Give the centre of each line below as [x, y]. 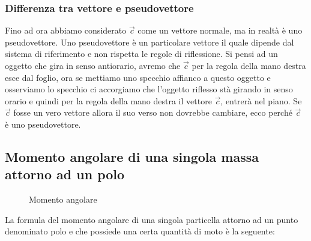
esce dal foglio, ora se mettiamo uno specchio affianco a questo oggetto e [138, 77]
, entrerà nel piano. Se [261, 100]
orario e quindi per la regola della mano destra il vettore [108, 100]
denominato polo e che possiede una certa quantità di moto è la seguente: [140, 231]
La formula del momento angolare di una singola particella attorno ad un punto [152, 219]
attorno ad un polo [65, 174]
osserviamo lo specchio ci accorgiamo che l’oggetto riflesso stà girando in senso [149, 89]
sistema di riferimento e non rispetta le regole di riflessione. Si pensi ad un [141, 54]
